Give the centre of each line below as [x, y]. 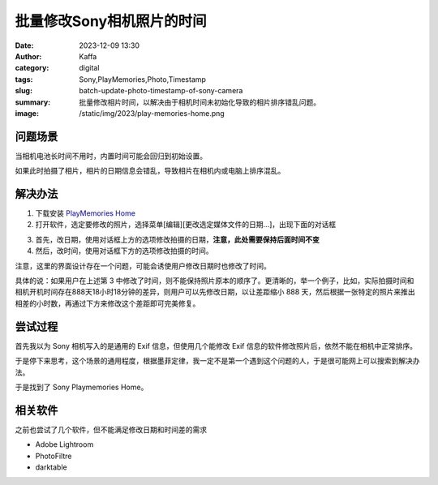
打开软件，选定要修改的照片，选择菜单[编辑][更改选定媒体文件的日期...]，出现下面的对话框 [186, 225]
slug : [24, 91]
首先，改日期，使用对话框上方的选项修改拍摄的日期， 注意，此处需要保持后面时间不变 [177, 239]
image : [27, 113]
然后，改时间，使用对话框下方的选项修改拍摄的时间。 [124, 251]
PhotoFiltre [54, 456]
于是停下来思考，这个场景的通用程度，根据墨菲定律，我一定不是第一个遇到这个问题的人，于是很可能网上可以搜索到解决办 [217, 361]
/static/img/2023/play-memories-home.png [152, 113]
